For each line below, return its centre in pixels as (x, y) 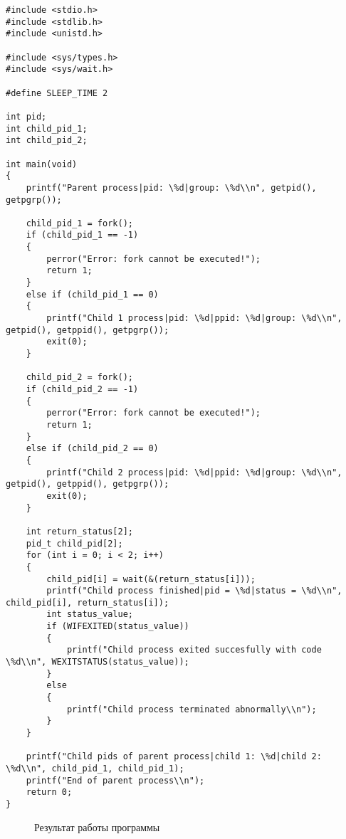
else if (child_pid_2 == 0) (92, 449)
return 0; (49, 792)
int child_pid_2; (47, 141)
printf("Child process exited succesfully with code (194, 650)
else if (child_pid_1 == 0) (92, 294)
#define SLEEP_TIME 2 (57, 93)
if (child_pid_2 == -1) (82, 389)
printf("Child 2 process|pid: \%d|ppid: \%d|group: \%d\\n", (194, 472)
